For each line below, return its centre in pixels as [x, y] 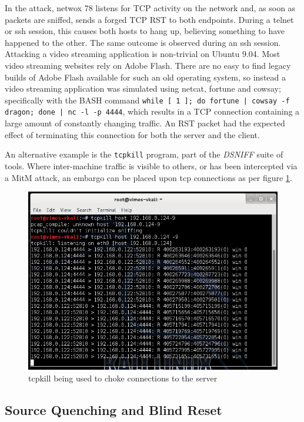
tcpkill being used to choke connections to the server [123, 378]
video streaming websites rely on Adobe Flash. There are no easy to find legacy [148, 65]
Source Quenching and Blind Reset [113, 409]
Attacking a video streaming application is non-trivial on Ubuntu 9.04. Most [143, 54]
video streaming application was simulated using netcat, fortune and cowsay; [143, 88]
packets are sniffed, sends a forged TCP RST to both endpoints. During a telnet [149, 19]
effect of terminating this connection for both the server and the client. [132, 134]
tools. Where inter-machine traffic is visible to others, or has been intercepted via [151, 165]
